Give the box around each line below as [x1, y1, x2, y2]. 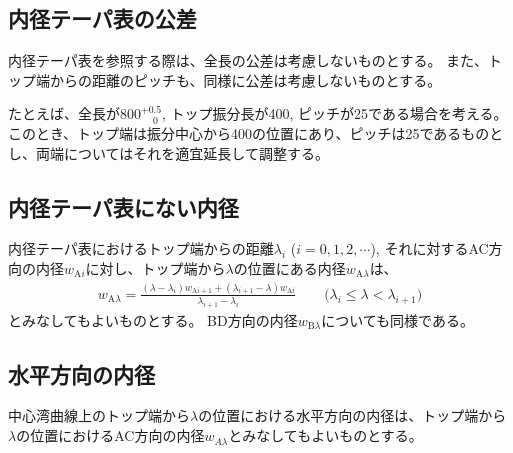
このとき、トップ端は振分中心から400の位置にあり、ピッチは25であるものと [8, 122, 504, 143]
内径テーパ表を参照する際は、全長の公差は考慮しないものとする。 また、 [8, 50, 489, 71]
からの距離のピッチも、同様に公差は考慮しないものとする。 [49, 69, 442, 90]
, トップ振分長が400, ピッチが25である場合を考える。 [161, 103, 508, 124]
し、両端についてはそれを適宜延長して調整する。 [8, 142, 329, 163]
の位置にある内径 [233, 257, 346, 278]
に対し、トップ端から [85, 257, 226, 278]
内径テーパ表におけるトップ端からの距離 [8, 238, 274, 259]
